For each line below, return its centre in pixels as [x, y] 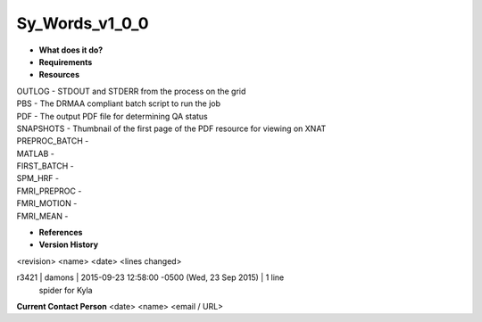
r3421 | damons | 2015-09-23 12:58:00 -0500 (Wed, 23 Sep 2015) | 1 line [150, 277]
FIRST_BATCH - [46, 166]
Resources [59, 75]
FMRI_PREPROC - [49, 191]
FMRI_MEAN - [42, 216]
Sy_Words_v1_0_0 [83, 23]
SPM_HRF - [38, 178]
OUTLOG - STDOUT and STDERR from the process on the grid [131, 91]
